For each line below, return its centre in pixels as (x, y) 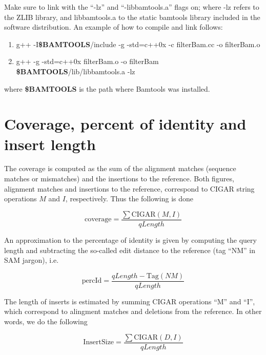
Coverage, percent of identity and (125, 124)
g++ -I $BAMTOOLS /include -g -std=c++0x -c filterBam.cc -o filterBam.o (138, 44)
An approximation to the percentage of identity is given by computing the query (130, 239)
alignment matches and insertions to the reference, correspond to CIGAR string (129, 188)
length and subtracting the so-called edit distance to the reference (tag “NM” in (130, 250)
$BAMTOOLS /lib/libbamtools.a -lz (76, 71)
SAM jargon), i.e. (32, 260)
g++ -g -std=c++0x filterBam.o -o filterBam (87, 61)
